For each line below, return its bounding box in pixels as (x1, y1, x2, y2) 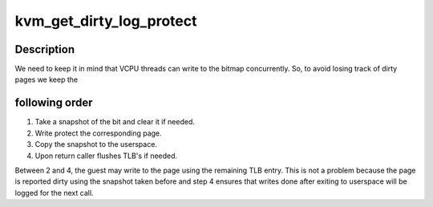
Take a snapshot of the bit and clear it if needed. (34, 117, 196, 127)
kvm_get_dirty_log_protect (14, 12, 197, 30)
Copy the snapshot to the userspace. (34, 140, 158, 149)
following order (14, 96, 93, 110)
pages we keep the (14, 75, 79, 84)
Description (14, 43, 75, 56)
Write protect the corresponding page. (34, 128, 162, 138)
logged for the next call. (14, 188, 94, 197)
